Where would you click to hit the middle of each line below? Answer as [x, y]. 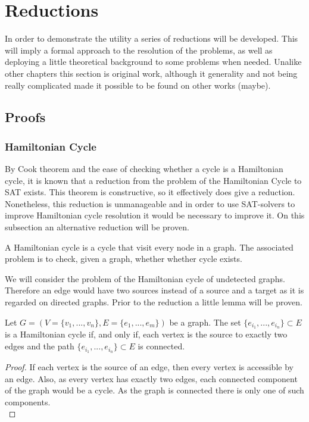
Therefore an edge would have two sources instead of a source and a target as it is [154, 290]
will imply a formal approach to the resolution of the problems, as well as [139, 50]
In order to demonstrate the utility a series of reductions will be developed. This [152, 38]
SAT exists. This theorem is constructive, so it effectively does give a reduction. [150, 192]
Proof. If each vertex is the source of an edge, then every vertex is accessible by [149, 366]
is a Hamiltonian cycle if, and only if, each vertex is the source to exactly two [146, 334]
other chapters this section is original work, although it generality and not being [151, 73]
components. [28, 401]
